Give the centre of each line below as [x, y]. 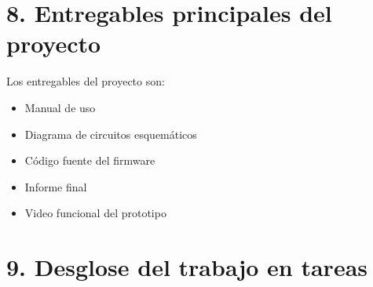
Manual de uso [60, 107]
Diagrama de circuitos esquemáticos [111, 134]
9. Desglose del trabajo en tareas [187, 267]
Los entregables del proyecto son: [86, 81]
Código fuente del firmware [90, 160]
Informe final [56, 186]
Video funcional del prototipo [95, 213]
